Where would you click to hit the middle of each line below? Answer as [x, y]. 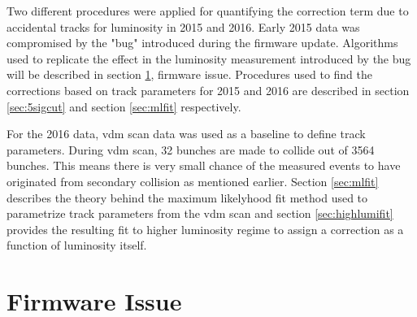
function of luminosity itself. [77, 245]
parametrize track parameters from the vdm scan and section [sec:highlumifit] [200, 213]
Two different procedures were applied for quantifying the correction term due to [208, 11]
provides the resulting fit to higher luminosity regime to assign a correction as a [205, 229]
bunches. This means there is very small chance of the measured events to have [204, 165]
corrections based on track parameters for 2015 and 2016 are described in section [208, 90]
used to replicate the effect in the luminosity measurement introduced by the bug [209, 58]
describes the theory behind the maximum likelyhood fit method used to [187, 197]
